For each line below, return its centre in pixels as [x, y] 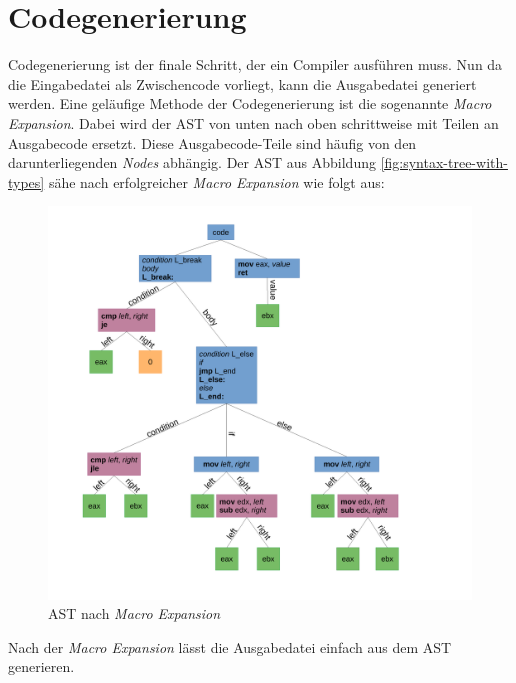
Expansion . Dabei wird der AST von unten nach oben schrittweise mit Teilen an [253, 122]
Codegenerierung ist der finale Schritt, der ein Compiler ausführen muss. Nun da [255, 64]
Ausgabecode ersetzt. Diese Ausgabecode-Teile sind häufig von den [212, 142]
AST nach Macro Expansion [134, 613]
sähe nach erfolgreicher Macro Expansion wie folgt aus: [216, 181]
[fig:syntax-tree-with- [444, 162]
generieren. [41, 666]
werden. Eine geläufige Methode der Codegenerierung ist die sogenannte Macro [250, 103]
